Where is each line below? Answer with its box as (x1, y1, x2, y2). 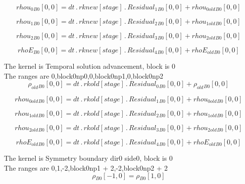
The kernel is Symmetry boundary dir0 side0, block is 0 (4, 152, 173, 163)
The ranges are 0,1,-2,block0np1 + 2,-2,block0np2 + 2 (4, 162, 168, 173)
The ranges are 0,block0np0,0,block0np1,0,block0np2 (4, 70, 163, 81)
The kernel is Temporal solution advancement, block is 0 (4, 61, 176, 71)
